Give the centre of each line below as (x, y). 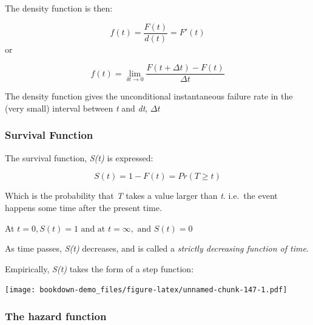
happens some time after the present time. (83, 207)
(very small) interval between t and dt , (76, 108)
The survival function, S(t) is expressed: (79, 157)
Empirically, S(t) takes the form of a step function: (99, 268)
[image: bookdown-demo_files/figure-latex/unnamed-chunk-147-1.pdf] (146, 290)
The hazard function (56, 316)
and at (93, 229)
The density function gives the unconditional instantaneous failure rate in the (149, 96)
